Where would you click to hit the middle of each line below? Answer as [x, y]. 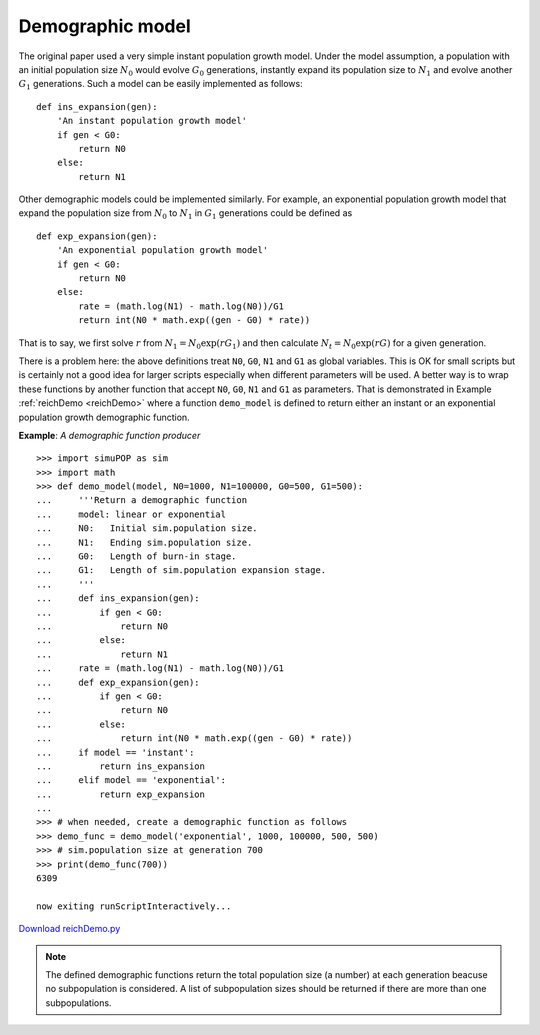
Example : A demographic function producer [109, 435]
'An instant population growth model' [152, 121]
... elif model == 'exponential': [131, 780]
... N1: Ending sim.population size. [144, 542]
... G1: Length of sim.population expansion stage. [181, 570]
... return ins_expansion [120, 766]
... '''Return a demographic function [142, 500]
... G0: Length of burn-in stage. [136, 556]
